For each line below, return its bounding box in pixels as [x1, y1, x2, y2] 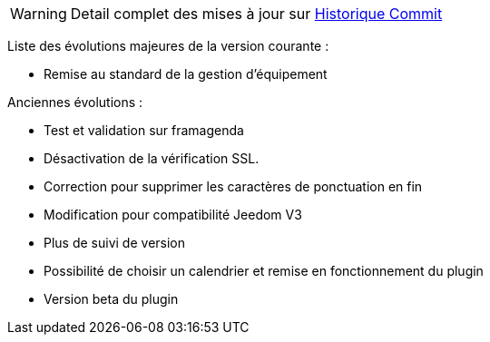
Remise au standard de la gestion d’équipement [44, 66, 328, 82]
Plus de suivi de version [44, 235, 186, 250]
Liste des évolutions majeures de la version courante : [7, 38, 329, 54]
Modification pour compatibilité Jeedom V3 [44, 207, 302, 222]
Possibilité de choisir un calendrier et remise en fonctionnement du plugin [44, 263, 484, 278]
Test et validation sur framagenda [44, 122, 244, 138]
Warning [10, 5, 67, 23]
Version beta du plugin [44, 291, 179, 307]
